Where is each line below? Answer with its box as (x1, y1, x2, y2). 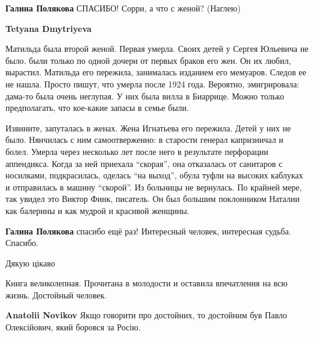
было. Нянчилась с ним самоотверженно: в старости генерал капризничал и (5, 133, 284, 146)
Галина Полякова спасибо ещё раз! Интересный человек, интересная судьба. (5, 224, 291, 237)
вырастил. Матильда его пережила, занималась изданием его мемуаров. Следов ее (5, 66, 306, 78)
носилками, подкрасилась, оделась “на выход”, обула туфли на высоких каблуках (5, 169, 303, 181)
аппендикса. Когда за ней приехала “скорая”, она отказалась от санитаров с (5, 157, 283, 169)
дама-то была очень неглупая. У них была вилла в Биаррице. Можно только (5, 89, 284, 102)
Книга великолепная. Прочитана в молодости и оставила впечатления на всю (5, 277, 288, 289)
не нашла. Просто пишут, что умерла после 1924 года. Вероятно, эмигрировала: (5, 77, 300, 90)
